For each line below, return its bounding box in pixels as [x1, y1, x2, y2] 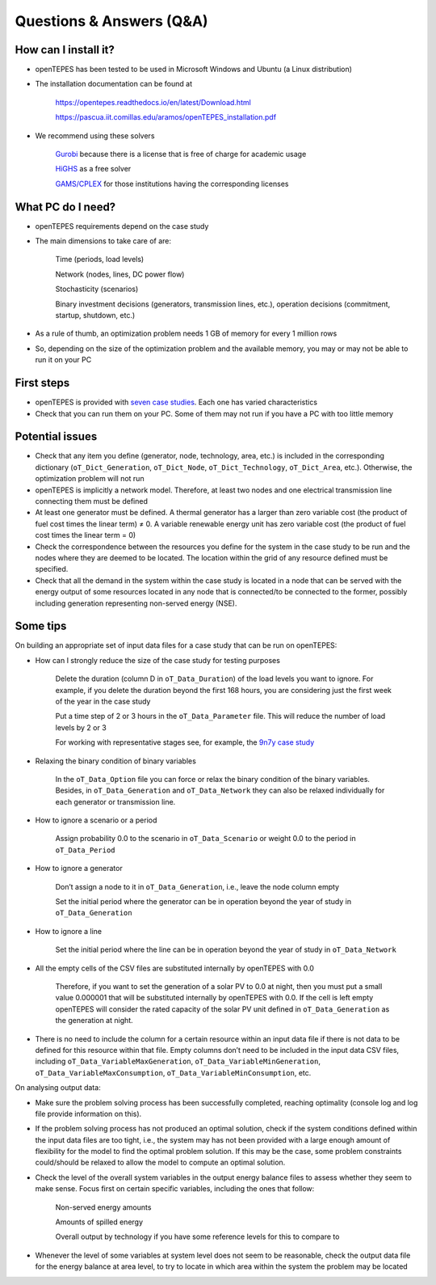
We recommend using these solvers [35, 130, 155, 141]
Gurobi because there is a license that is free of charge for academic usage [55, 150, 307, 159]
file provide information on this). [35, 1109, 142, 1118]
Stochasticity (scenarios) [55, 284, 139, 294]
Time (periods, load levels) [55, 255, 145, 264]
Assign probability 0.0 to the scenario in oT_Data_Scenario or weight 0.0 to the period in [55, 834, 356, 843]
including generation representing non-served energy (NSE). [35, 598, 237, 608]
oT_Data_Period [55, 845, 116, 855]
